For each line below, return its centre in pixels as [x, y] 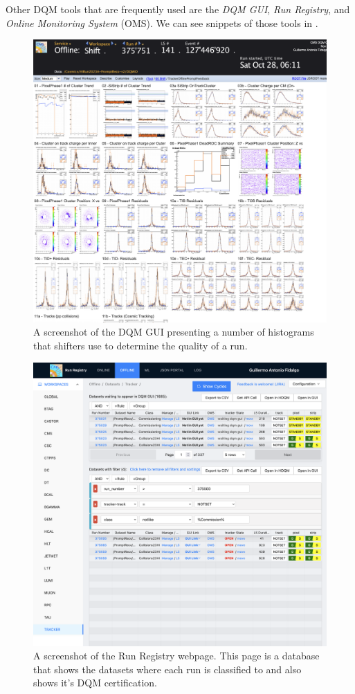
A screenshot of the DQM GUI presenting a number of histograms [174, 332]
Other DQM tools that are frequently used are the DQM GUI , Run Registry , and [178, 9]
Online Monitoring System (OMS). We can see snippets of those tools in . [162, 22]
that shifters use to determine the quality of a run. [140, 346]
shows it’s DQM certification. [95, 683]
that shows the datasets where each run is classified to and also [167, 669]
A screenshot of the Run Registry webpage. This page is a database [176, 656]
